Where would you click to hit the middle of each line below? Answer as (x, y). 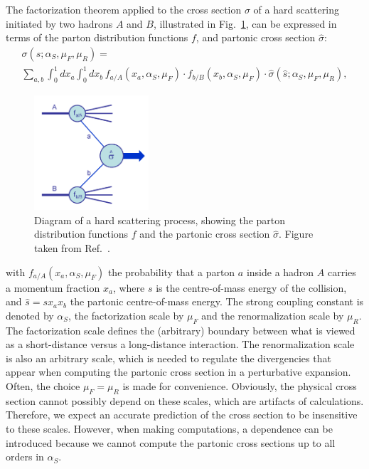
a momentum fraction (53, 287)
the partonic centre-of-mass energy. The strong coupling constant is (217, 301)
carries (342, 272)
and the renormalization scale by (273, 315)
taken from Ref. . (72, 248)
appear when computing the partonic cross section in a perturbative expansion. (178, 372)
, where (129, 287)
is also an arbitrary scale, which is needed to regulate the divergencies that (169, 358)
